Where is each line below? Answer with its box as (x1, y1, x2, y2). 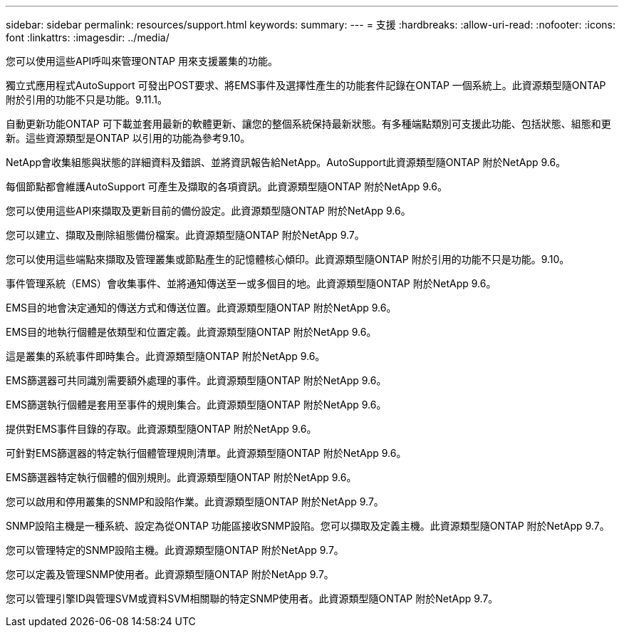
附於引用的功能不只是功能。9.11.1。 (6, 93, 168, 105)
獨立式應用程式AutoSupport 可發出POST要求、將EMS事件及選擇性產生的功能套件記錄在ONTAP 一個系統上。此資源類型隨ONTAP (6, 79, 606, 91)
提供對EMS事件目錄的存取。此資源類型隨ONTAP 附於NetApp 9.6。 (6, 423, 317, 435)
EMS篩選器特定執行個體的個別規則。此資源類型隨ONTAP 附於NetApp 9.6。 (6, 471, 357, 483)
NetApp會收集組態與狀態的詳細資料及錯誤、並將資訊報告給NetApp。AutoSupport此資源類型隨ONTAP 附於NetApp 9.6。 (6, 156, 566, 168)
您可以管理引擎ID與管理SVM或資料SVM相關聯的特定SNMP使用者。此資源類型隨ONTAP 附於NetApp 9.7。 (6, 592, 499, 604)
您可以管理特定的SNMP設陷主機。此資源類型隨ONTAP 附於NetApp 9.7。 (6, 544, 344, 556)
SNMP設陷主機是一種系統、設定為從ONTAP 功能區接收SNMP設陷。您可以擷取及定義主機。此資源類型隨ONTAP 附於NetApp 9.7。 (6, 520, 610, 532)
